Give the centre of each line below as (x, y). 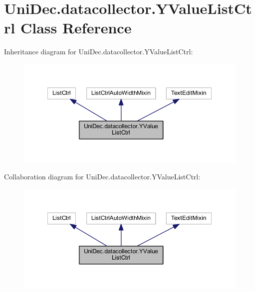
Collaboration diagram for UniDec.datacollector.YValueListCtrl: (102, 177)
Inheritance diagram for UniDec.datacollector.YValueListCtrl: (99, 52)
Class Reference (76, 28)
